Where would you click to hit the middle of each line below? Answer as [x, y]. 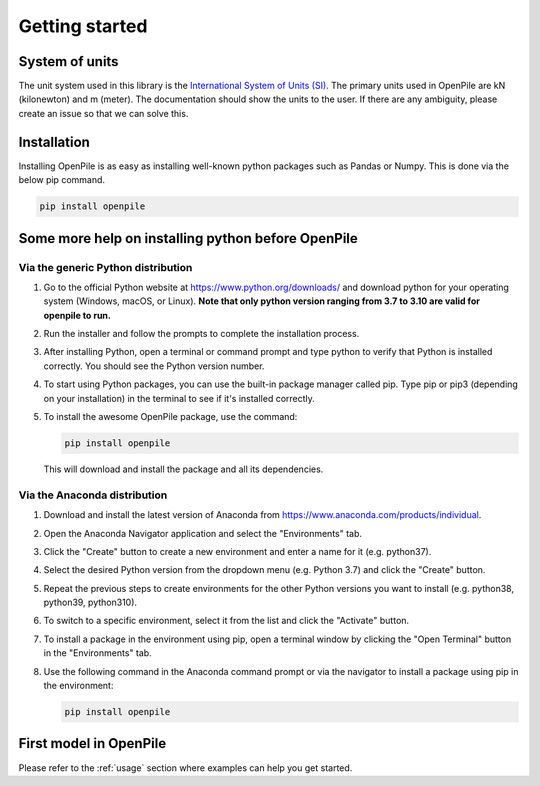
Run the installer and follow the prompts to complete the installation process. [201, 334]
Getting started [83, 26]
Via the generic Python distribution [105, 267]
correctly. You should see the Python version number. [154, 366]
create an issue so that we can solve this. [103, 113]
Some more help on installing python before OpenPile [188, 238]
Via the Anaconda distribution [93, 495]
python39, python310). [90, 602]
